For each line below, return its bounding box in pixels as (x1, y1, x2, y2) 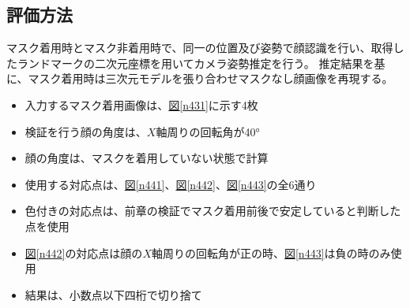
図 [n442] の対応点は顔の (24, 244, 143, 261)
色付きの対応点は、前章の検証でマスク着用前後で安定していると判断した (24, 202, 401, 219)
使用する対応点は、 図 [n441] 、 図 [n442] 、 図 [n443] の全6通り (24, 176, 317, 192)
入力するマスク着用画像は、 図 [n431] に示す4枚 (24, 96, 258, 113)
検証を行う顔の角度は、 (24, 123, 147, 139)
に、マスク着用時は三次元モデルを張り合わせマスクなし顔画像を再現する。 (6, 70, 393, 87)
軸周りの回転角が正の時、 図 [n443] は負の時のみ (151, 244, 391, 261)
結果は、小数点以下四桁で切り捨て (24, 286, 202, 302)
